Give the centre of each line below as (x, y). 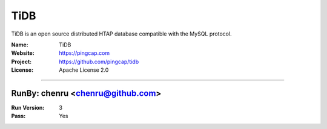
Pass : (18, 116)
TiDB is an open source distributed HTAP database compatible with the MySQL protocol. (122, 34)
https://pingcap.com (84, 53)
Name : (20, 45)
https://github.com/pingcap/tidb (99, 61)
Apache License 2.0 (84, 70)
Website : (23, 53)
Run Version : (28, 108)
